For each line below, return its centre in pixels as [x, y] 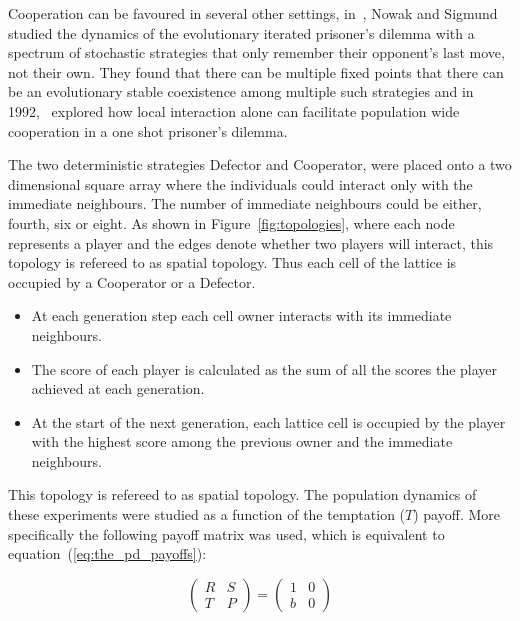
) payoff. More [456, 514]
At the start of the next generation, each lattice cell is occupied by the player [268, 421]
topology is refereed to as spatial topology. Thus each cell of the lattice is [232, 262]
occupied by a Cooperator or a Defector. [132, 281]
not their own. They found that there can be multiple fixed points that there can [256, 71]
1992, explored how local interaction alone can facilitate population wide [234, 110]
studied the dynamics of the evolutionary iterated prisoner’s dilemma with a [241, 32]
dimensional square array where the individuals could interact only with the [240, 183]
